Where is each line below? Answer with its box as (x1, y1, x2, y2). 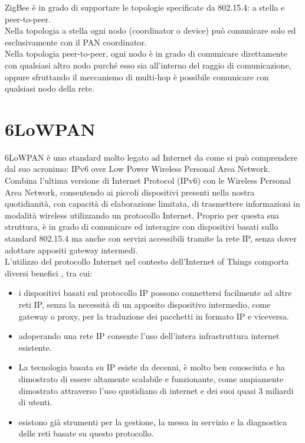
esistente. (18, 341, 52, 353)
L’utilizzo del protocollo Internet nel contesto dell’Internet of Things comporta (5, 255, 289, 268)
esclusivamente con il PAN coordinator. (5, 35, 147, 48)
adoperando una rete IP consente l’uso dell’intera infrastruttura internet (18, 330, 280, 342)
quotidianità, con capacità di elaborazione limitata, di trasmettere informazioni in (5, 197, 300, 210)
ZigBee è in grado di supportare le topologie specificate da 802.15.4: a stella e (5, 1, 285, 13)
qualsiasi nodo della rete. (5, 82, 94, 95)
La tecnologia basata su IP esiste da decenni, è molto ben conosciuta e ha (18, 361, 285, 373)
